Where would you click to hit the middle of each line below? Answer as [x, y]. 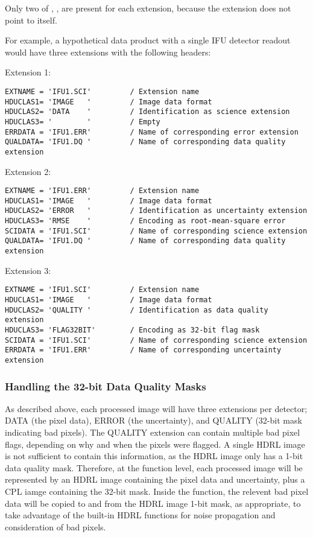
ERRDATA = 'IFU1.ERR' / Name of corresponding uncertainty [143, 350]
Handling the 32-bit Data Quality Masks [106, 386]
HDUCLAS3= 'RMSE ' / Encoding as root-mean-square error [145, 221]
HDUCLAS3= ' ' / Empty [83, 122]
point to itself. [31, 20]
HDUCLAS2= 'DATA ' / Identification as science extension [147, 112]
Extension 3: [28, 270]
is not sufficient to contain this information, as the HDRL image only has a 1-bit [154, 456]
